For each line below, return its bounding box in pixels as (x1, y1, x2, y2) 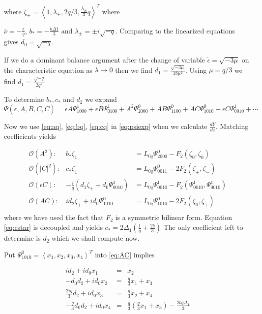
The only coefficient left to (163, 222, 243, 232)
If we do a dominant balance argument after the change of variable (4, 55, 205, 65)
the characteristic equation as (4, 64, 92, 75)
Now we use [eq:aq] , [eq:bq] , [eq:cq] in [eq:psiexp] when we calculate (4, 121, 207, 131)
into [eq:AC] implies (95, 249, 155, 259)
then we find (115, 64, 152, 75)
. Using (185, 64, 207, 75)
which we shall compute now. (52, 233, 140, 243)
